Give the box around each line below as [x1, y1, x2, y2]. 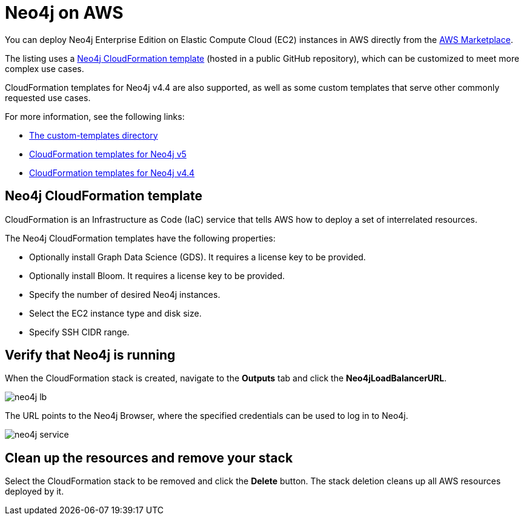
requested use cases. [5, 92, 91, 103]
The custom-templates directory [29, 130, 158, 140]
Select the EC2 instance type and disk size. [29, 308, 202, 318]
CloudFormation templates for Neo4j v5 [29, 148, 187, 159]
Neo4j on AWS [5, 2, 124, 23]
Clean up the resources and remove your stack [5, 450, 293, 466]
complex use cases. [5, 63, 84, 74]
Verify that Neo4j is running [5, 347, 176, 363]
